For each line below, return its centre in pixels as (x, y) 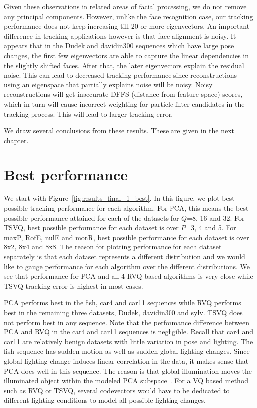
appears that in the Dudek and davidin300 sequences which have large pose (119, 45)
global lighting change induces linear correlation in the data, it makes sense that (126, 361)
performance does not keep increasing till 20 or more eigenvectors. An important (127, 26)
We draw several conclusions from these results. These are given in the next (119, 130)
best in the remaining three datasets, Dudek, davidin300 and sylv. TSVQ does (123, 312)
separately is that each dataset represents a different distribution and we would (125, 256)
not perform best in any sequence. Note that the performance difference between (127, 322)
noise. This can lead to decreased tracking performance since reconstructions (121, 75)
